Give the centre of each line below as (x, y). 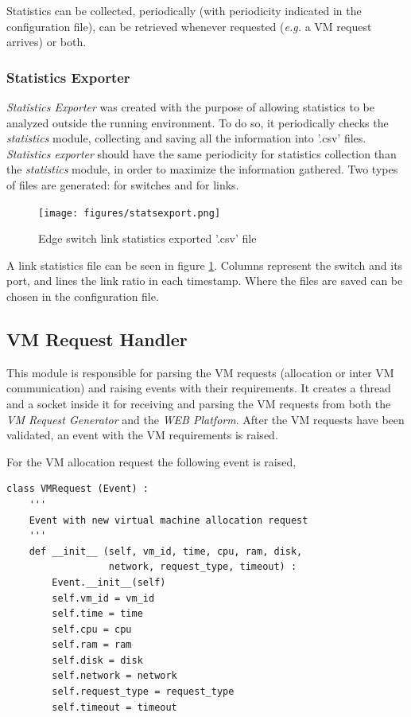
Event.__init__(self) (109, 582)
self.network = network (114, 676)
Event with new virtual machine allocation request (169, 520)
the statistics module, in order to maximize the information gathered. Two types (202, 169)
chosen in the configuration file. (83, 296)
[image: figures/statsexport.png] (130, 213)
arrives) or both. (47, 42)
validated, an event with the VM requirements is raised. (142, 435)
